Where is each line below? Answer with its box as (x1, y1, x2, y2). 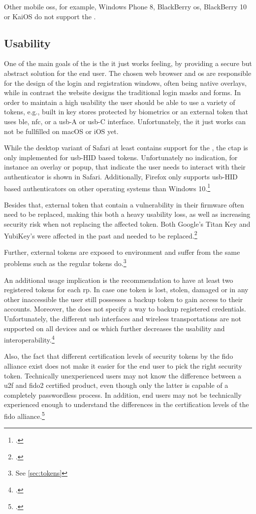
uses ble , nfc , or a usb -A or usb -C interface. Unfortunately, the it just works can (4, 116, 246, 126)
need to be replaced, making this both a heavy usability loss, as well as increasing (4, 209, 251, 219)
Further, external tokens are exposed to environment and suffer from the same (4, 246, 240, 257)
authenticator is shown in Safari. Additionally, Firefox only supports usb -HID (4, 171, 238, 181)
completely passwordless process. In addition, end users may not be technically (4, 389, 242, 400)
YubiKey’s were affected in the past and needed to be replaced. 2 (4, 229, 197, 240)
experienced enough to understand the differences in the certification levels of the (4, 399, 249, 410)
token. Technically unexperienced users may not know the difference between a (4, 370, 242, 380)
